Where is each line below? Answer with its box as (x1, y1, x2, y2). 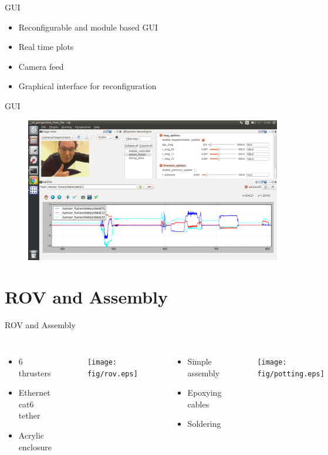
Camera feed (18, 60, 64, 72)
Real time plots (18, 41, 74, 53)
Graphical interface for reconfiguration (18, 80, 157, 92)
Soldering (187, 417, 221, 430)
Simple (187, 355, 212, 367)
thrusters (18, 366, 51, 379)
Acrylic (18, 429, 45, 441)
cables (187, 397, 209, 410)
